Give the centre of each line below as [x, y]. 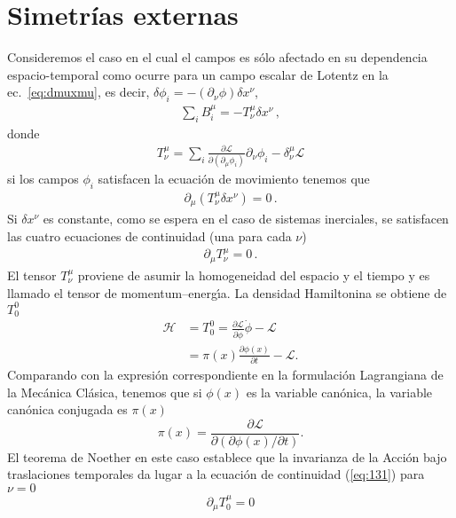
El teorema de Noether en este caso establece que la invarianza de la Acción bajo [227, 456]
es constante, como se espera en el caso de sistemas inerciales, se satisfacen [246, 219]
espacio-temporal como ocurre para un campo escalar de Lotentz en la [198, 74]
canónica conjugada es [67, 409]
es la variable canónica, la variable [339, 392]
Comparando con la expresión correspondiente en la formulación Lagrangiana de [225, 374]
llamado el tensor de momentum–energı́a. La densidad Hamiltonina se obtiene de [227, 292]
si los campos [43, 179]
